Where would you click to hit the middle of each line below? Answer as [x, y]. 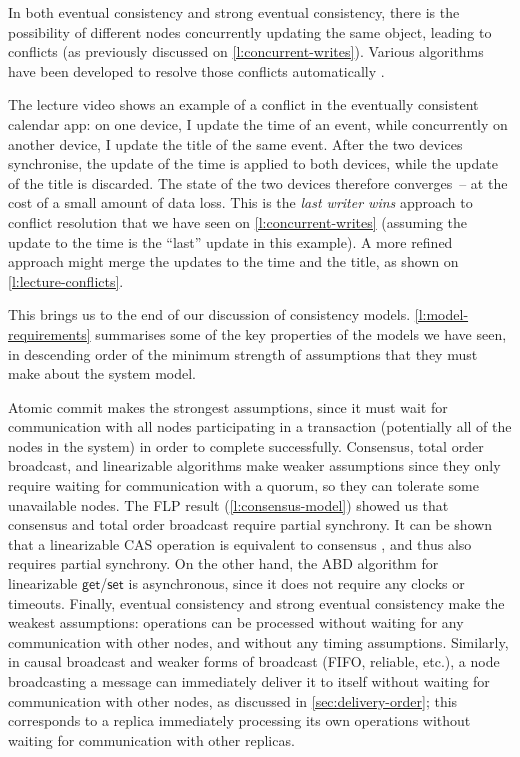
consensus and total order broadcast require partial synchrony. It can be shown [250, 524]
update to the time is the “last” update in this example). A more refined [230, 241]
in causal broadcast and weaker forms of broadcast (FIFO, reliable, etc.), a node [254, 661]
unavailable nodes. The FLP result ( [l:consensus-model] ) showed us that [228, 504]
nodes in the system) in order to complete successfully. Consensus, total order [246, 445]
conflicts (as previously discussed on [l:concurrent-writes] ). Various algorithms [246, 51]
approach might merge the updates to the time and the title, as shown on [233, 261]
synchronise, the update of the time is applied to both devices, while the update [253, 163]
